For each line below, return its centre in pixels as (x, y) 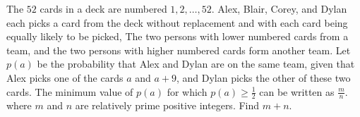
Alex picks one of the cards (65, 77)
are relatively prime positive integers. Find (167, 105)
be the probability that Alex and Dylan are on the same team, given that (196, 64)
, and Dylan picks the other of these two (263, 77)
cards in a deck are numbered (103, 8)
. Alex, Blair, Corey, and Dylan (279, 8)
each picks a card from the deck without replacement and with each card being (177, 22)
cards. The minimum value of (70, 91)
